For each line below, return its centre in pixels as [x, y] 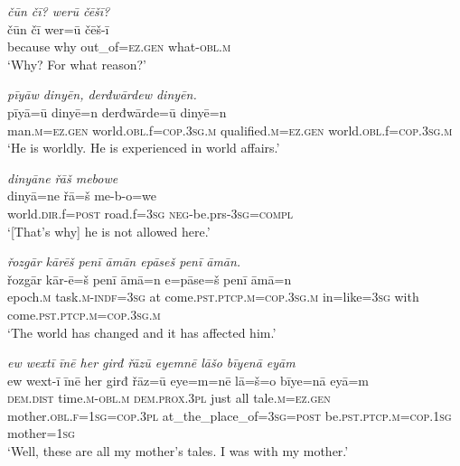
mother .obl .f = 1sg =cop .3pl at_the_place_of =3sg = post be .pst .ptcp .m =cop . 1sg [230, 415]
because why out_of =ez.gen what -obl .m [119, 47]
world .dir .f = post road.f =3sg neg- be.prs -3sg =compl [150, 213]
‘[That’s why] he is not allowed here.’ [109, 231]
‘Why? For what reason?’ [77, 64]
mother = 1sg [41, 433]
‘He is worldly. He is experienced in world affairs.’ [144, 148]
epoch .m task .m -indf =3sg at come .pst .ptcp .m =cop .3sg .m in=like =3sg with [213, 297]
